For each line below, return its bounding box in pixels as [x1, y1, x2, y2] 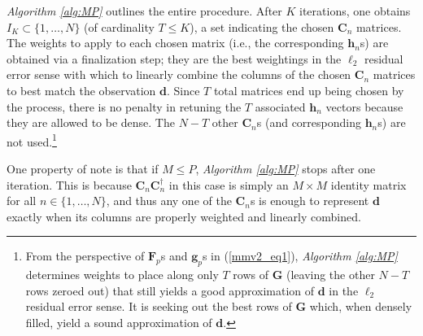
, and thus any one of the [106, 192, 232, 209]
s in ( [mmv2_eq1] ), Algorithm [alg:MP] [202, 247, 398, 264]
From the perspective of [25, 247, 145, 264]
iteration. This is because [7, 176, 132, 193]
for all [7, 192, 37, 209]
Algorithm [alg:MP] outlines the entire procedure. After [7, 2, 282, 19]
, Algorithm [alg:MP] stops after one [195, 160, 376, 177]
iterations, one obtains [299, 2, 411, 19]
